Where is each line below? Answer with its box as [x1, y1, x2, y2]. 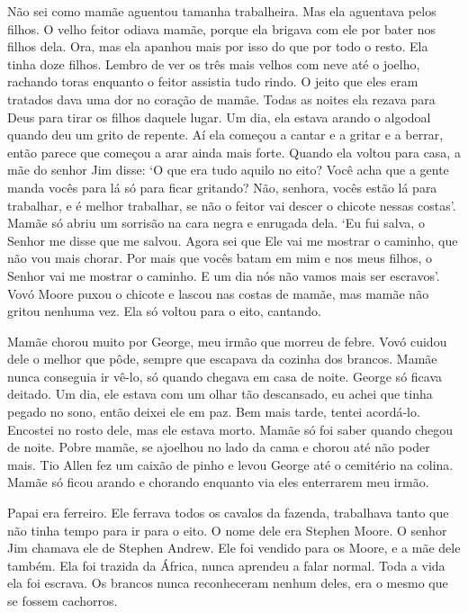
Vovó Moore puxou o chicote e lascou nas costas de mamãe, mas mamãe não [7, 284, 429, 302]
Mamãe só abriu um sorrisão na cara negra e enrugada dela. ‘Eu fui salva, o [7, 213, 425, 232]
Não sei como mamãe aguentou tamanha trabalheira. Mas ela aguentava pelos [7, 2, 436, 20]
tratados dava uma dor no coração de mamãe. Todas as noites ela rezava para [7, 89, 436, 108]
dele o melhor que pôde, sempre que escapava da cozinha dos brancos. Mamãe [7, 349, 437, 368]
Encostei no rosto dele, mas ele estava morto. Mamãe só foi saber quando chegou [7, 419, 453, 438]
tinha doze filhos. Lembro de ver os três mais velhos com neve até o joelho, [7, 54, 420, 73]
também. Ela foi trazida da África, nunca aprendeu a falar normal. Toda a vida [7, 555, 445, 574]
